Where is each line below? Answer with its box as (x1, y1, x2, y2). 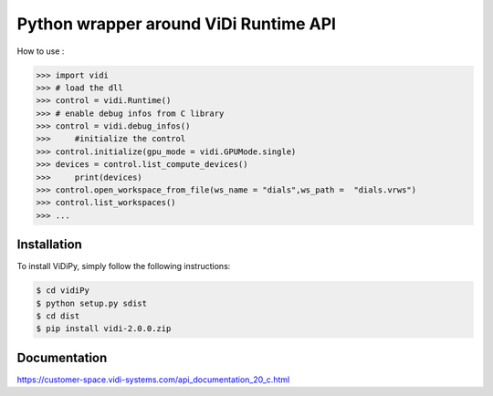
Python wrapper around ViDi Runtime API (16, 14, 337, 34)
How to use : (16, 46, 65, 57)
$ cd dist (36, 311, 80, 321)
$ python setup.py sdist (36, 297, 148, 308)
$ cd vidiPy (36, 286, 90, 296)
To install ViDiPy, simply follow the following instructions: (16, 261, 231, 272)
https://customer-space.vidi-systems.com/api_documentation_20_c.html (16, 374, 290, 385)
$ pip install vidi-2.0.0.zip (36, 324, 172, 334)
